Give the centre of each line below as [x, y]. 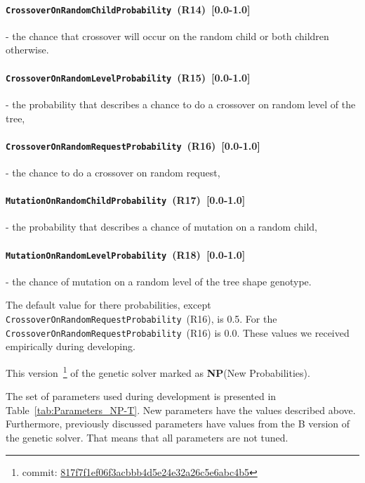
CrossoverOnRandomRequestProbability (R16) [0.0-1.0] [133, 145]
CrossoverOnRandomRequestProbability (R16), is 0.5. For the [141, 319]
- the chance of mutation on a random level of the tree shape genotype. [159, 281]
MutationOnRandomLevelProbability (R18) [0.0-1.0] [126, 254]
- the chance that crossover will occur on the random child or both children [167, 36]
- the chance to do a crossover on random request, [113, 172]
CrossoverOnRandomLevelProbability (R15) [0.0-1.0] [128, 77]
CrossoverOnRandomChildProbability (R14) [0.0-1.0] [128, 9]
